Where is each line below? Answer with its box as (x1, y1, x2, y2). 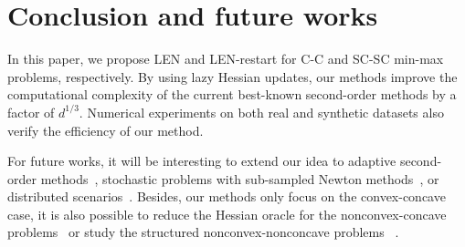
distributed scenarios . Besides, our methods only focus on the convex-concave (7, 187, 446, 206)
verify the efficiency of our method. (7, 120, 204, 139)
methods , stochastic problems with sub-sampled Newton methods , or (40, 169, 439, 188)
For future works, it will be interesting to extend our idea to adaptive (7, 151, 396, 170)
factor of (7, 102, 55, 121)
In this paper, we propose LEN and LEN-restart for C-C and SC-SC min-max (7, 49, 444, 68)
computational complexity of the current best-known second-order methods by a (7, 85, 457, 104)
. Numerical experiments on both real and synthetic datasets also (79, 102, 444, 121)
